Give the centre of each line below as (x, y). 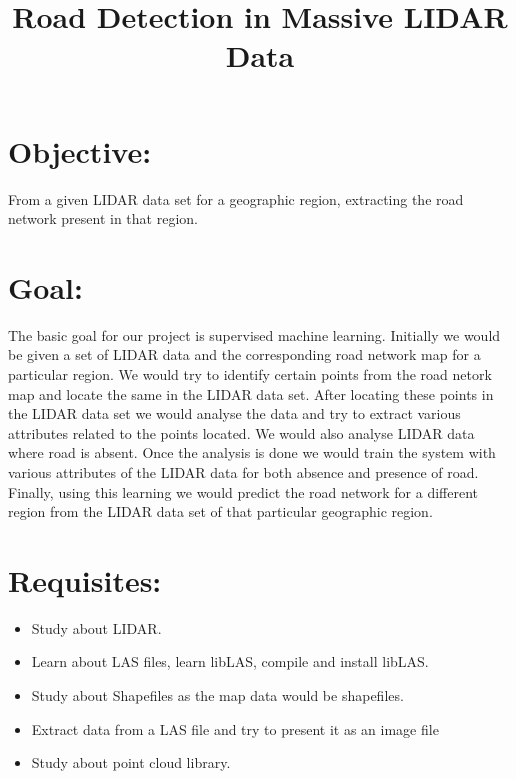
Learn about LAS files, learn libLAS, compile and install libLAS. (230, 661)
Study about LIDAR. (96, 627)
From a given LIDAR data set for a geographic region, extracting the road (236, 198)
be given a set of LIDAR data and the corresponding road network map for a (244, 354)
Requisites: (85, 579)
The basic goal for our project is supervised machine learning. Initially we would (254, 334)
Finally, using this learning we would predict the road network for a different (243, 491)
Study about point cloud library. (131, 762)
